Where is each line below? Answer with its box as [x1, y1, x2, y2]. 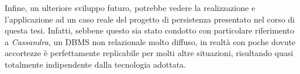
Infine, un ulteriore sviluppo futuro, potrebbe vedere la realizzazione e [5, 2, 256, 13]
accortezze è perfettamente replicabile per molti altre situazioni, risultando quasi [5, 47, 294, 59]
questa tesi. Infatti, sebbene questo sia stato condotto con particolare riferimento [5, 24, 294, 36]
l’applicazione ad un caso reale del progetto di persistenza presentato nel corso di [5, 13, 295, 25]
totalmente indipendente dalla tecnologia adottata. [5, 58, 186, 70]
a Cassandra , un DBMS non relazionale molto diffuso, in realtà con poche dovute [5, 35, 296, 47]
